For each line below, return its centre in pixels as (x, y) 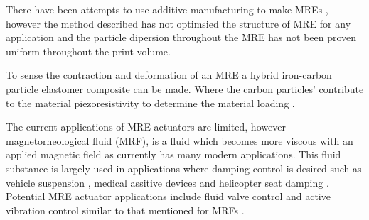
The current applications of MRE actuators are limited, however (146, 127)
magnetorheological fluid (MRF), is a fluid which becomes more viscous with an (180, 140)
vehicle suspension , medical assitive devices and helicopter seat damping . (167, 182)
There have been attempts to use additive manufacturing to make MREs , (167, 9)
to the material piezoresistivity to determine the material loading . (150, 103)
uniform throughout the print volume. (88, 51)
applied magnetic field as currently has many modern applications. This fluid (173, 154)
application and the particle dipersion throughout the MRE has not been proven (181, 37)
